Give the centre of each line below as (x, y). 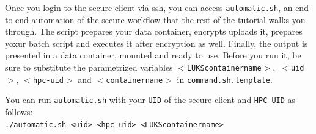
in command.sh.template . (225, 79)
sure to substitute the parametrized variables (89, 67)
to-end (17, 19)
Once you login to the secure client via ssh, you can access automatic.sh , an (149, 7)
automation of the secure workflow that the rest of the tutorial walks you (168, 19)
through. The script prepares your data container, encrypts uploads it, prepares (154, 31)
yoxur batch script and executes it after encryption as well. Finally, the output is (156, 43)
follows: (19, 111)
